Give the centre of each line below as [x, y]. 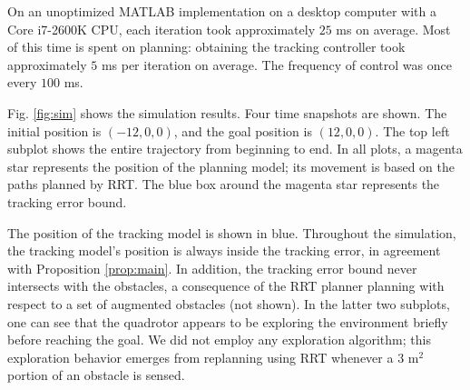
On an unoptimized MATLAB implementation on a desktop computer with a [222, 11]
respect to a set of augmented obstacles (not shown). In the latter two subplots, [229, 303]
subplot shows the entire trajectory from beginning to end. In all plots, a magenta [235, 149]
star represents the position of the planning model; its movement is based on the [231, 166]
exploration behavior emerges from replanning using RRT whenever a [201, 357]
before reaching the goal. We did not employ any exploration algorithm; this [219, 340]
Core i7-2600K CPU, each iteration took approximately [162, 29]
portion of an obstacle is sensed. [96, 375]
